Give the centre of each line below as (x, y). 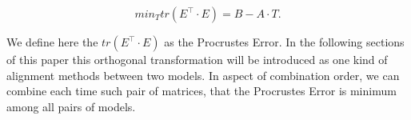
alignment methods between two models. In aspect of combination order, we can (203, 75)
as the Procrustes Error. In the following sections (284, 42)
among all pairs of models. (71, 106)
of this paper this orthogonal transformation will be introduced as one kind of (197, 59)
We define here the (52, 42)
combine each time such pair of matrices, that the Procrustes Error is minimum (202, 91)
